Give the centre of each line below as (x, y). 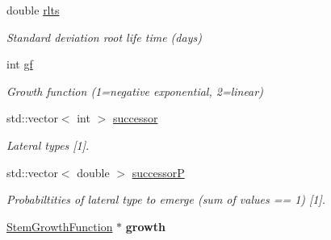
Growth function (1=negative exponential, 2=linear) (135, 91)
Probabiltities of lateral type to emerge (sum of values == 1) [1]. (166, 199)
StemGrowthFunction (60, 226)
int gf (20, 64)
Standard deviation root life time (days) (104, 37)
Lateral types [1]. (48, 145)
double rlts (33, 10)
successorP (158, 172)
